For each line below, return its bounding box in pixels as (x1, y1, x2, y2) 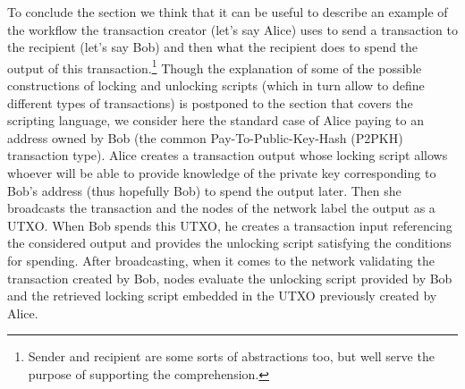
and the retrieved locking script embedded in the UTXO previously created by (7, 286, 437, 305)
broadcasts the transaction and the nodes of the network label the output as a (7, 199, 435, 217)
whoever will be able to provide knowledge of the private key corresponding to (7, 164, 436, 182)
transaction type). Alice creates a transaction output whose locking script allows (7, 146, 448, 165)
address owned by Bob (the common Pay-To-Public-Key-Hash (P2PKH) (7, 128, 403, 147)
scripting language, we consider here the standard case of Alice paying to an (7, 111, 424, 130)
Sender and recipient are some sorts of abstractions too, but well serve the (28, 347, 435, 366)
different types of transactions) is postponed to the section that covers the (7, 93, 413, 112)
